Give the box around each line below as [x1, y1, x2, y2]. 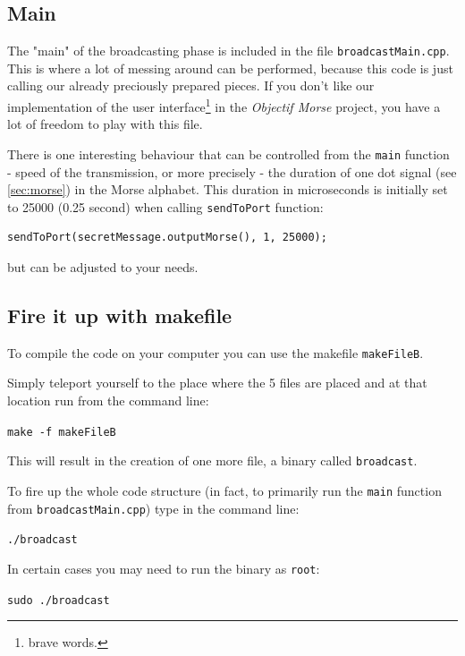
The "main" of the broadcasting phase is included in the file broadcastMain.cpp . [7, 41, 450, 60]
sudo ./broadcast [7, 593, 110, 607]
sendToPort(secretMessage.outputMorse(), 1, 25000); [7, 231, 327, 244]
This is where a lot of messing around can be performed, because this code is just [7, 58, 453, 77]
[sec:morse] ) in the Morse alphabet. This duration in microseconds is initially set [7, 180, 448, 199]
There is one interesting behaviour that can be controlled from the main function [7, 144, 450, 163]
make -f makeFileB [7, 425, 116, 439]
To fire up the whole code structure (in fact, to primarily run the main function [7, 481, 442, 499]
